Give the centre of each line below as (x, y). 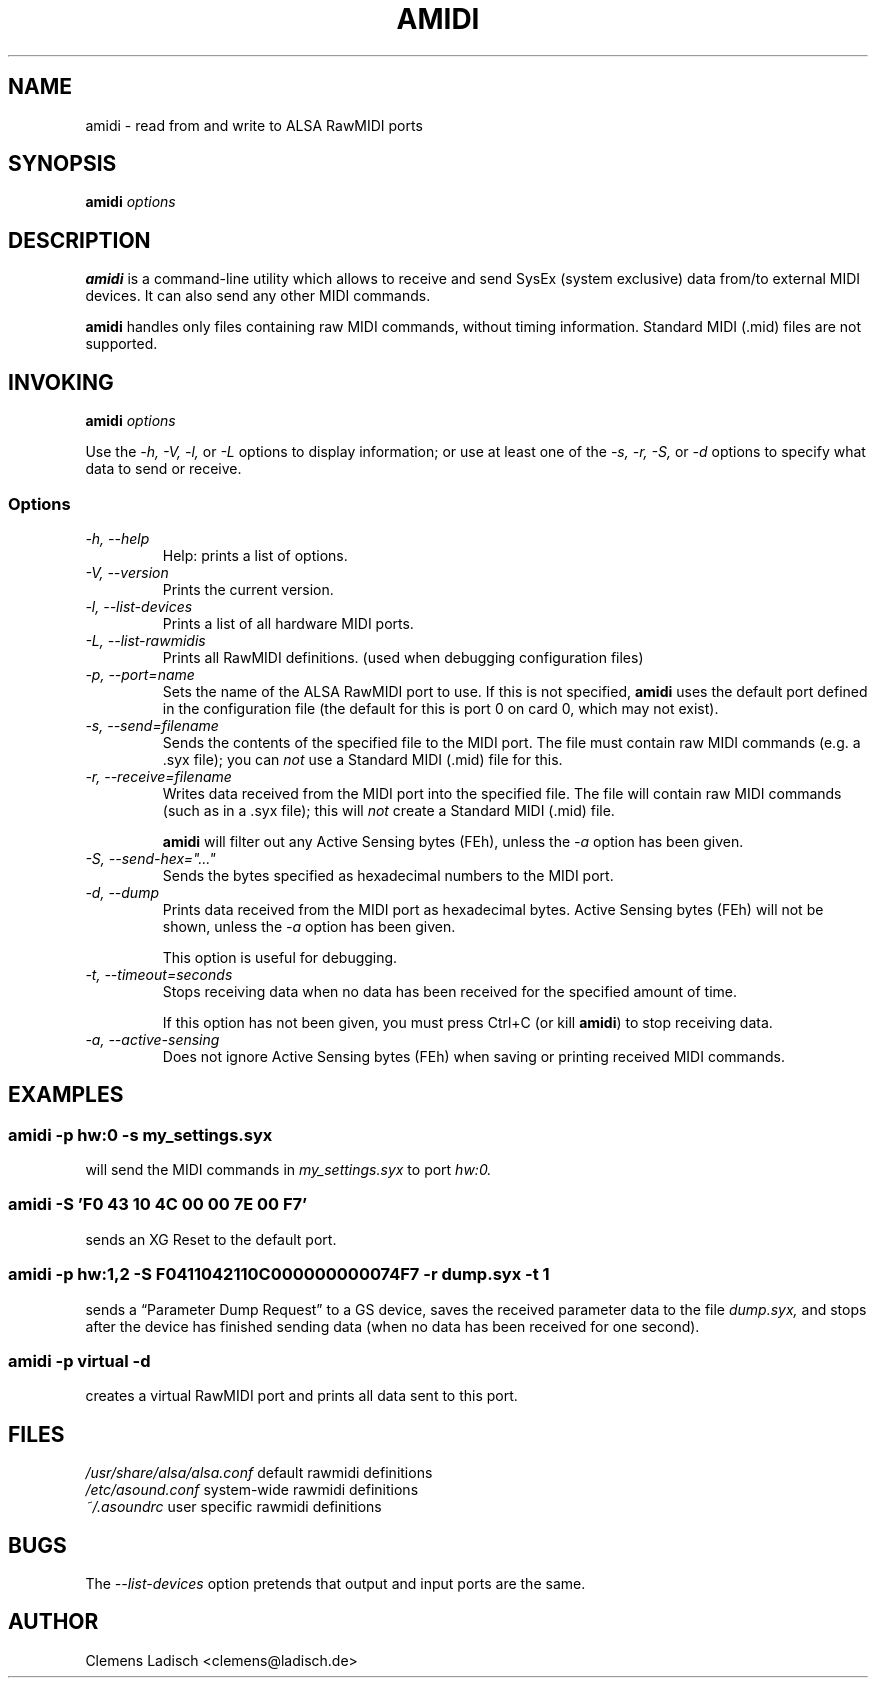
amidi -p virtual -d (79, 1360)
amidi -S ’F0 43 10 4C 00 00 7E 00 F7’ (158, 1204)
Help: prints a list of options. (255, 555)
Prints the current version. (248, 589)
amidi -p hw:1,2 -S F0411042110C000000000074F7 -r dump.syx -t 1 (279, 1274)
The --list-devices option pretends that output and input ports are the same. (335, 1584)
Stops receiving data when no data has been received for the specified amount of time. (450, 991)
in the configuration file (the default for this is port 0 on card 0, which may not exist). (440, 708)
